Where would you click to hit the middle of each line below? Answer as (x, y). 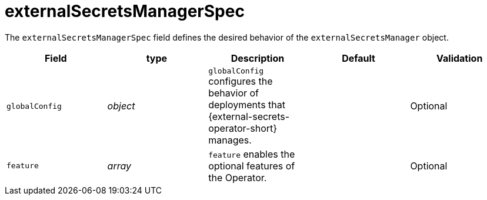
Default (358, 58)
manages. (230, 140)
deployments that (247, 104)
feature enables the (252, 154)
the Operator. (238, 177)
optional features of (252, 166)
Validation (460, 58)
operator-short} (243, 128)
